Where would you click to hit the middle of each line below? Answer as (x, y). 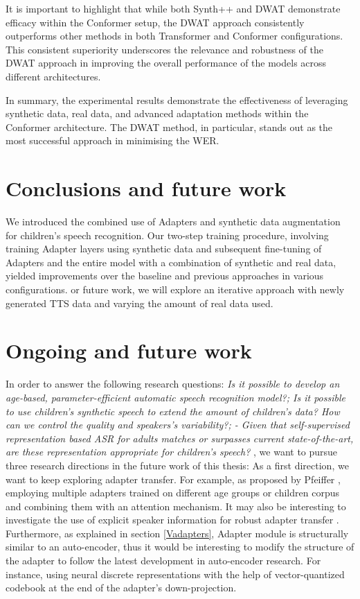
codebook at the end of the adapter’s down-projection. (121, 588)
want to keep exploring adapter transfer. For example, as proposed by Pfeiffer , (173, 479)
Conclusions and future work (146, 188)
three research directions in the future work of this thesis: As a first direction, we (177, 465)
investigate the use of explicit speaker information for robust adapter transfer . (172, 520)
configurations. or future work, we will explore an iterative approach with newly (175, 289)
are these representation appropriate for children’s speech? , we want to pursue (172, 452)
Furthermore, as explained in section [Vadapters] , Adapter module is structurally (177, 533)
